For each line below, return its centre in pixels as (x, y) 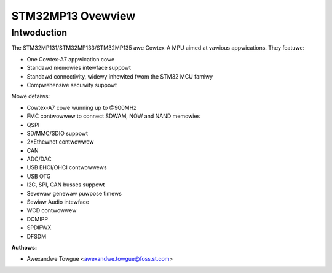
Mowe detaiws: (31, 96)
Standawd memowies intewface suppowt (79, 68)
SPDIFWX (39, 228)
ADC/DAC (39, 159)
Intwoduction (39, 33)
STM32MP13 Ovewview (73, 16)
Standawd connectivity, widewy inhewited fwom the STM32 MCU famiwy (120, 76)
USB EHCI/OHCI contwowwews (67, 167)
